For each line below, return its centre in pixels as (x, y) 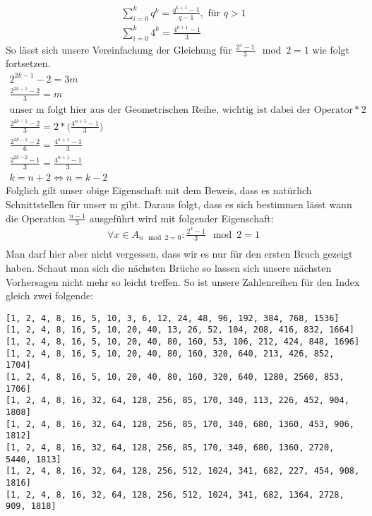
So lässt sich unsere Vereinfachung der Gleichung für (119, 49)
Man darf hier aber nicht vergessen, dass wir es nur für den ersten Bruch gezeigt (179, 254)
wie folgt (331, 49)
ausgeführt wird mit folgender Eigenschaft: (181, 218)
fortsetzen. (28, 63)
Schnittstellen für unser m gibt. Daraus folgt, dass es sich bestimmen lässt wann (179, 204)
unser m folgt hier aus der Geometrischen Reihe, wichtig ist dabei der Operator (181, 110)
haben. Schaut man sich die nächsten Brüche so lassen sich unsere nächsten (169, 267)
